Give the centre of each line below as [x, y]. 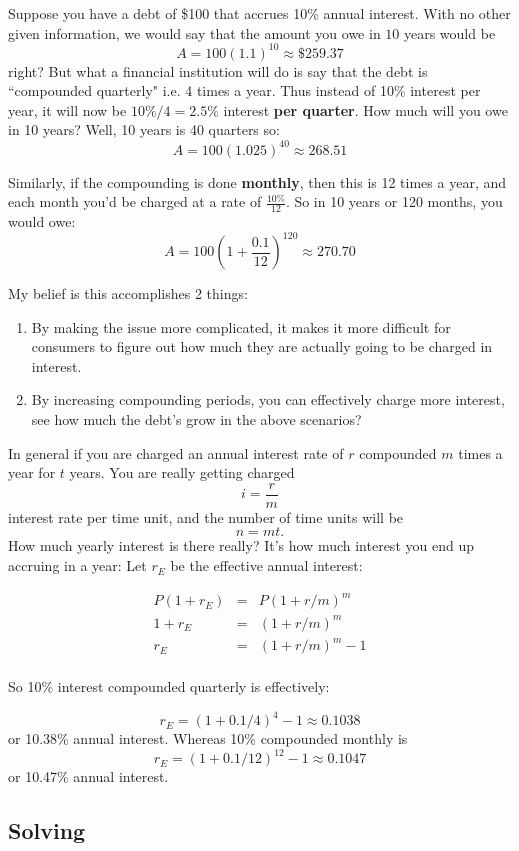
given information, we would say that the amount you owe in [194, 32]
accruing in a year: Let [77, 565]
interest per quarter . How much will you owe [365, 109]
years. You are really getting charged [182, 472]
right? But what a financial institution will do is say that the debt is [218, 70]
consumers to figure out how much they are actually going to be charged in [262, 346]
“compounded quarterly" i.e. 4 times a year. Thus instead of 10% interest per [244, 90]
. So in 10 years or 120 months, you [394, 201]
